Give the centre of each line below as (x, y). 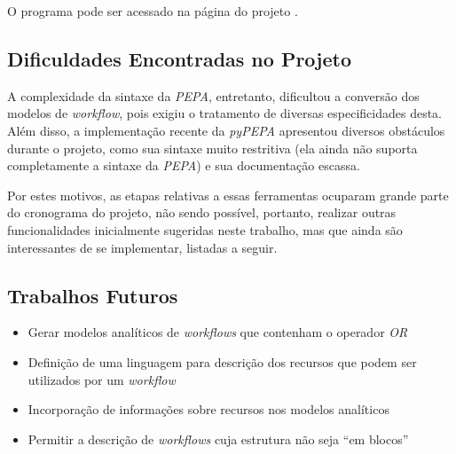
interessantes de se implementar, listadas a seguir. (142, 247)
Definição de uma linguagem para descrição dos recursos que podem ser (222, 361)
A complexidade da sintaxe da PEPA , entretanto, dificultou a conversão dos (213, 95)
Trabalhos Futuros (93, 295)
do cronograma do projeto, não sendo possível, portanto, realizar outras (202, 212)
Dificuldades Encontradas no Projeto (180, 58)
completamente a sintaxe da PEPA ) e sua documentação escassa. (184, 165)
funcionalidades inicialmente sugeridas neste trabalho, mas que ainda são (205, 229)
